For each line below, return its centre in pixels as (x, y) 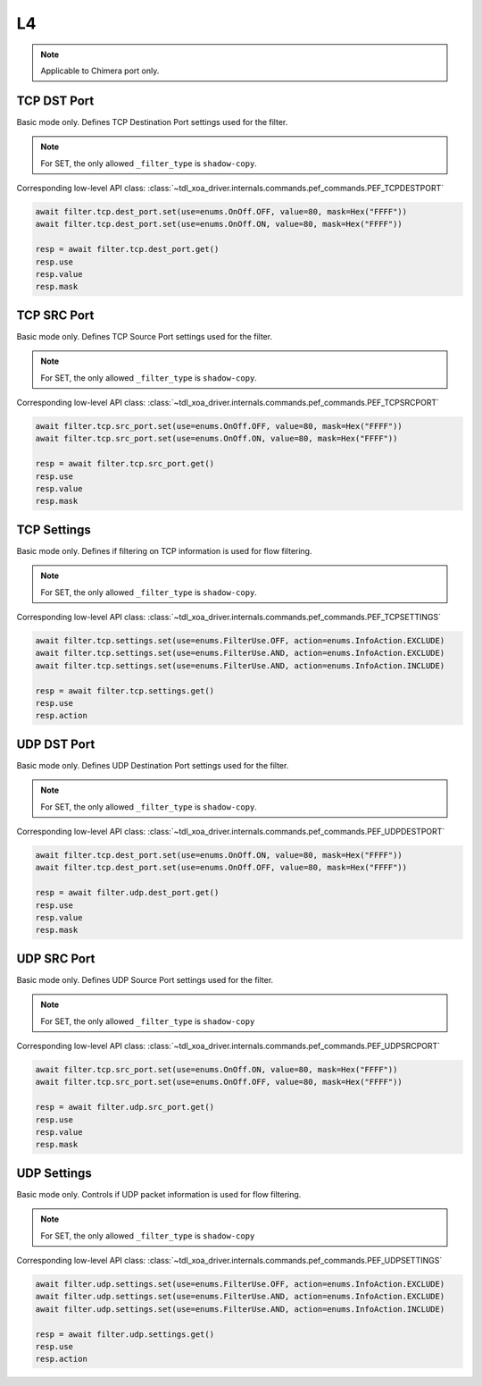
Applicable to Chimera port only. (100, 71)
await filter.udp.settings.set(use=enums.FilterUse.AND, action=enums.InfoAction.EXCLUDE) (240, 1297)
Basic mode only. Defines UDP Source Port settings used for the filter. (145, 979)
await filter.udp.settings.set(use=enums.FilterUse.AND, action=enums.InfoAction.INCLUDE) (240, 1309)
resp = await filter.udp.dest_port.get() (127, 893)
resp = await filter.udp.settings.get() (125, 1334)
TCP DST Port (55, 101)
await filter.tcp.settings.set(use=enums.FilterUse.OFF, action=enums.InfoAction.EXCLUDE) (240, 640)
